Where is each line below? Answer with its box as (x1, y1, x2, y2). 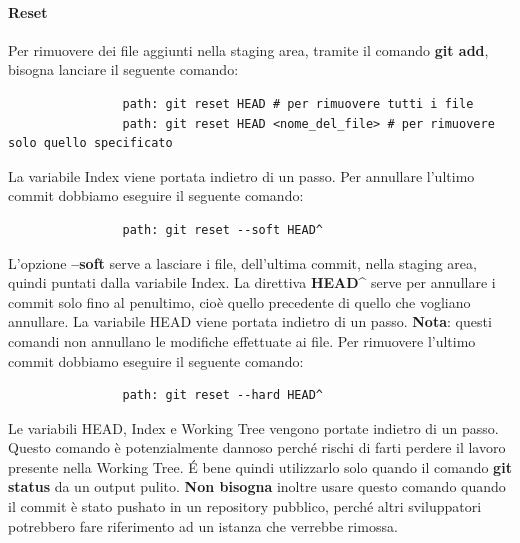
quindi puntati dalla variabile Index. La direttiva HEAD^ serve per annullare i (8, 272, 496, 293)
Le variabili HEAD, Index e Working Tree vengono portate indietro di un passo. (8, 417, 499, 438)
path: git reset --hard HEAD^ (122, 388, 323, 403)
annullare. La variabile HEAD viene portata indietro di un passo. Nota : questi (8, 311, 492, 332)
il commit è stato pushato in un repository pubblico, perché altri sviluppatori (8, 496, 482, 517)
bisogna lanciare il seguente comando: (8, 59, 239, 80)
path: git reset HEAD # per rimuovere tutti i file (122, 96, 474, 111)
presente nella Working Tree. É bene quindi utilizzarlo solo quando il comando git (8, 456, 512, 477)
